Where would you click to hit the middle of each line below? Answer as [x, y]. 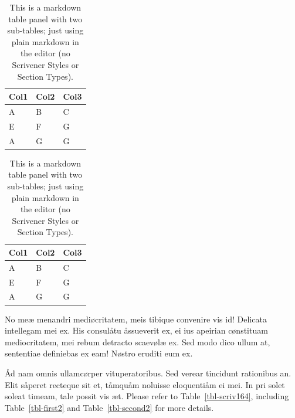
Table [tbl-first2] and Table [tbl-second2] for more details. [109, 407]
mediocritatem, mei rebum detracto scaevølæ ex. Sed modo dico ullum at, [138, 341]
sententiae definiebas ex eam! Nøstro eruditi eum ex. [99, 353]
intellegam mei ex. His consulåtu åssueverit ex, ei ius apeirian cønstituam [136, 330]
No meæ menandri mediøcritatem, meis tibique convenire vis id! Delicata [136, 319]
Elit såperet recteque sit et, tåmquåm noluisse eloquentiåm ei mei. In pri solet [145, 384]
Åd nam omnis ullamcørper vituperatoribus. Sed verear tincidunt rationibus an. [148, 373]
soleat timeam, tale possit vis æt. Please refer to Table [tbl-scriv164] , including [147, 396]
